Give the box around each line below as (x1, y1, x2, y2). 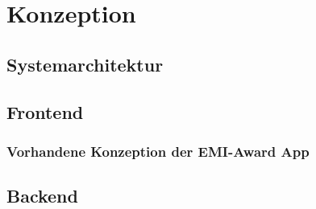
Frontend (6, 99, 84, 124)
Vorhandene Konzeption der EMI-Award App (6, 141, 310, 161)
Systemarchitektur (6, 51, 164, 76)
